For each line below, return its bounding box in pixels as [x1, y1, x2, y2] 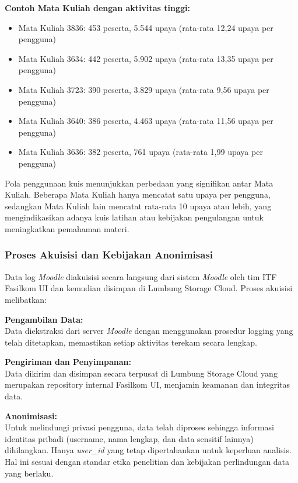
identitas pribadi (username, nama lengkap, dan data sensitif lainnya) [5, 432, 254, 444]
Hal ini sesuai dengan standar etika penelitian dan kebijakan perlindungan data [5, 456, 290, 468]
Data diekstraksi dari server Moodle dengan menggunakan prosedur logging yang [5, 325, 293, 337]
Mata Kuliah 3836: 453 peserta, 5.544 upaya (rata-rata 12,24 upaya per [18, 21, 274, 33]
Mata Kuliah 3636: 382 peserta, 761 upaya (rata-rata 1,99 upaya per [18, 146, 263, 158]
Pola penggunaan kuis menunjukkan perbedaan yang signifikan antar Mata [5, 177, 274, 189]
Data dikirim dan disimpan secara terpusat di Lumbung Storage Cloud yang [5, 367, 278, 379]
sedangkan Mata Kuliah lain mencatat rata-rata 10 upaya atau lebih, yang [5, 199, 272, 212]
